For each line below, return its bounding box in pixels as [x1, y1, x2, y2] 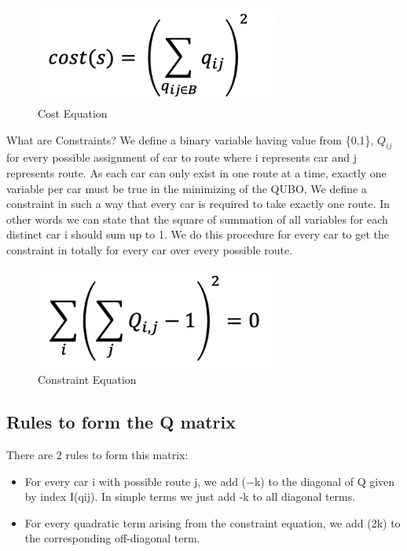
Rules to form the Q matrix [6, 410, 236, 434]
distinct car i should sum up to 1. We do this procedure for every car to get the [6, 226, 390, 243]
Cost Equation [38, 105, 108, 121]
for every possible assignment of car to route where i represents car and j [6, 149, 357, 166]
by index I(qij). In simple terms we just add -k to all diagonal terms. [24, 488, 356, 505]
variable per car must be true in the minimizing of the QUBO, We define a [6, 180, 367, 196]
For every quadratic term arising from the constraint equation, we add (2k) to [24, 514, 401, 531]
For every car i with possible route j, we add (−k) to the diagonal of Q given [24, 473, 395, 489]
